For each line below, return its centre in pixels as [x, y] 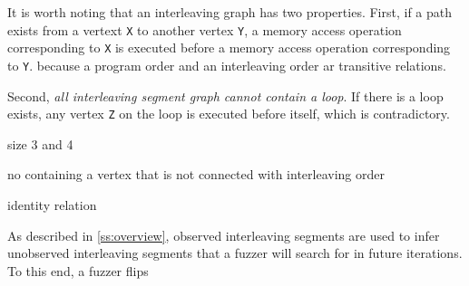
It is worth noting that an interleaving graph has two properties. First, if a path [230, 12]
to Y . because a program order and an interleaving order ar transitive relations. [227, 65]
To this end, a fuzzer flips [78, 270]
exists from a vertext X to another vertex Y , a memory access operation [205, 29]
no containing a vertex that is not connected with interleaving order [196, 174]
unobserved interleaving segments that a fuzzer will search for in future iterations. [235, 253]
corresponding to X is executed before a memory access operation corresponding [229, 48]
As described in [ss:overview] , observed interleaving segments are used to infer [224, 235]
